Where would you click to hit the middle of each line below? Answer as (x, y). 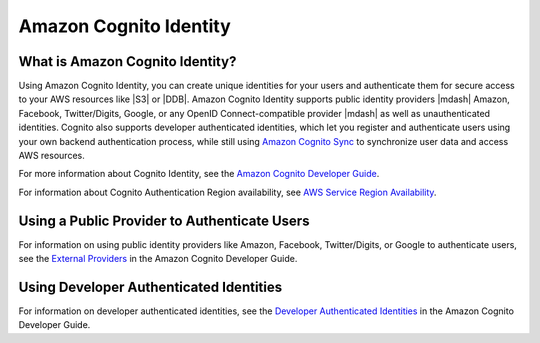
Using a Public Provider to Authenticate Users (164, 220)
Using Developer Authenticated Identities (150, 286)
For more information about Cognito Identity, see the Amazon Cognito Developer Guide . (199, 174)
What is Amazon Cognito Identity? (127, 61)
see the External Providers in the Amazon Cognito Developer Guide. (158, 259)
